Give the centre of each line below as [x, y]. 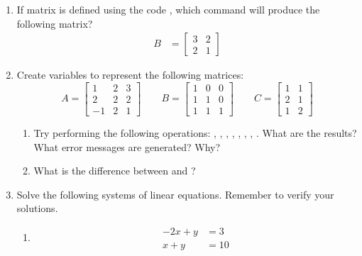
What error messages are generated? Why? [127, 146]
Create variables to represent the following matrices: [130, 75]
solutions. [37, 208]
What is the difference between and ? [115, 171]
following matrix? [55, 23]
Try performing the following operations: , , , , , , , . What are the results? [195, 132]
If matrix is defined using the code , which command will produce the [168, 9]
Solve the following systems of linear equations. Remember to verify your [175, 194]
